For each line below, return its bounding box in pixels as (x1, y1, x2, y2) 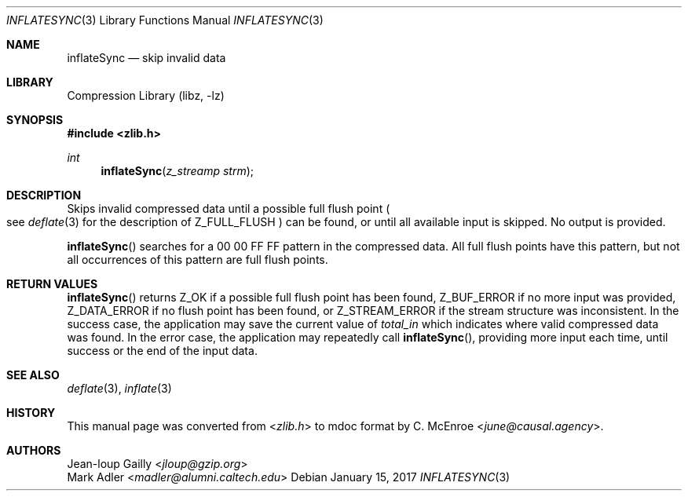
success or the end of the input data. (67, 344, 258, 357)
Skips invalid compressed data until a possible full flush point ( (67, 202, 390, 215)
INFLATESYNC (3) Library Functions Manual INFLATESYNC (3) (6, 13, 324, 27)
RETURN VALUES (6, 277, 98, 291)
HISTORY (6, 406, 56, 419)
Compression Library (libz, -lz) (67, 89, 225, 102)
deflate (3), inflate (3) (67, 382, 172, 395)
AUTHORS (6, 444, 61, 457)
